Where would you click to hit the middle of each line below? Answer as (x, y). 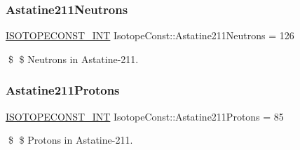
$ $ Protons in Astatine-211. (70, 140)
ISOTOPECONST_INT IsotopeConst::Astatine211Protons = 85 (145, 116)
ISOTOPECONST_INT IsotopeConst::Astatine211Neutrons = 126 (150, 35)
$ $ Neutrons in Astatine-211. (73, 59)
